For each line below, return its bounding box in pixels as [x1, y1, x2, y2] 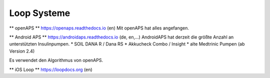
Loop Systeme [9, 7, 70, 18]
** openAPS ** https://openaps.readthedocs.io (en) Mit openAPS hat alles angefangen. [9, 25, 189, 31]
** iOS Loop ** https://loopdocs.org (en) [9, 66, 92, 72]
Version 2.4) [9, 48, 35, 54]
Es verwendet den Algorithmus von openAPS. [9, 57, 103, 63]
